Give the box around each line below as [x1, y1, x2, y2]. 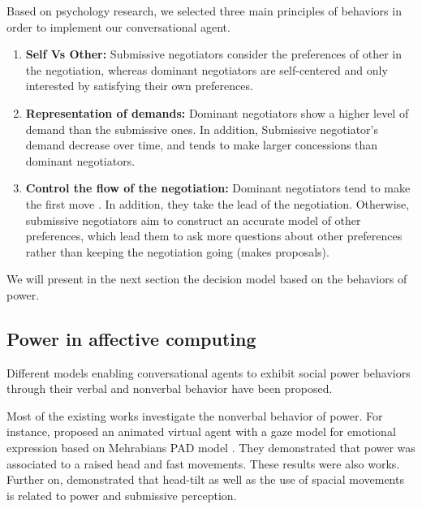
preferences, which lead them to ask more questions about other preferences [25, 227, 403, 244]
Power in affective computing [6, 326, 256, 351]
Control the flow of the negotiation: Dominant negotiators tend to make [25, 179, 411, 196]
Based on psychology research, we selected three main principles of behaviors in [6, 2, 402, 19]
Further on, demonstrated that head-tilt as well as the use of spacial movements [6, 471, 404, 488]
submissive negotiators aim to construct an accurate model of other [25, 211, 361, 228]
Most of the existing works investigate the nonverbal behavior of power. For [6, 407, 383, 424]
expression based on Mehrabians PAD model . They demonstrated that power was [6, 439, 416, 456]
